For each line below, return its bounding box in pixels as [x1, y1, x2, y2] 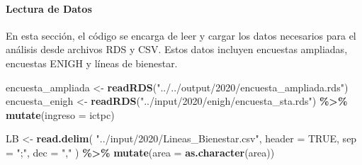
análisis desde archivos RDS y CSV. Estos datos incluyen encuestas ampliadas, [6, 42, 348, 57]
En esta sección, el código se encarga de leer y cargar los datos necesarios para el [6, 28, 356, 42]
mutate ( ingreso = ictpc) [6, 107, 115, 122]
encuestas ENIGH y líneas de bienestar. [6, 55, 178, 70]
